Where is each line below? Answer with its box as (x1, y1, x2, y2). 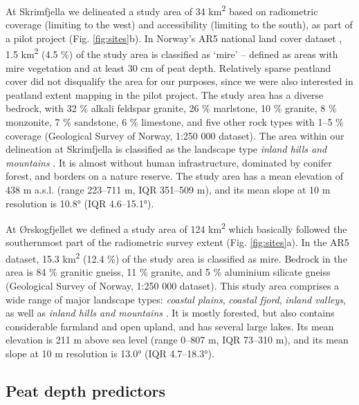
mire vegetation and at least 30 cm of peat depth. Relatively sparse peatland (6, 60, 331, 75)
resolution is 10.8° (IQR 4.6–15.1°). (6, 196, 154, 210)
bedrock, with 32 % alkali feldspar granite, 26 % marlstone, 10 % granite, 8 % (6, 101, 337, 115)
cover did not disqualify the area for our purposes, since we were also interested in (6, 74, 353, 88)
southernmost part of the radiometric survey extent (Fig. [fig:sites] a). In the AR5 (6, 235, 349, 249)
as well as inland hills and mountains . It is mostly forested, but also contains (6, 305, 335, 320)
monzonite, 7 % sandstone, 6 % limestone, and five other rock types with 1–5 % (6, 115, 344, 129)
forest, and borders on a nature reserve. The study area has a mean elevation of (6, 169, 343, 183)
